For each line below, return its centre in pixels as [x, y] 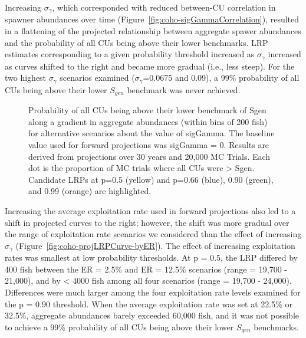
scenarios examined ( [97, 78]
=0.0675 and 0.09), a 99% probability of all [221, 78]
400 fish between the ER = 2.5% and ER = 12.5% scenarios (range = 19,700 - [146, 269]
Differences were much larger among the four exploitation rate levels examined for [153, 292]
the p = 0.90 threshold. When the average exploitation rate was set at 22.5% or [149, 303]
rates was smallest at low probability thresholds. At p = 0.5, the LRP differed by [152, 257]
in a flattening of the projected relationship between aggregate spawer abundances [153, 31]
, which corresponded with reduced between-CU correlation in [164, 7]
